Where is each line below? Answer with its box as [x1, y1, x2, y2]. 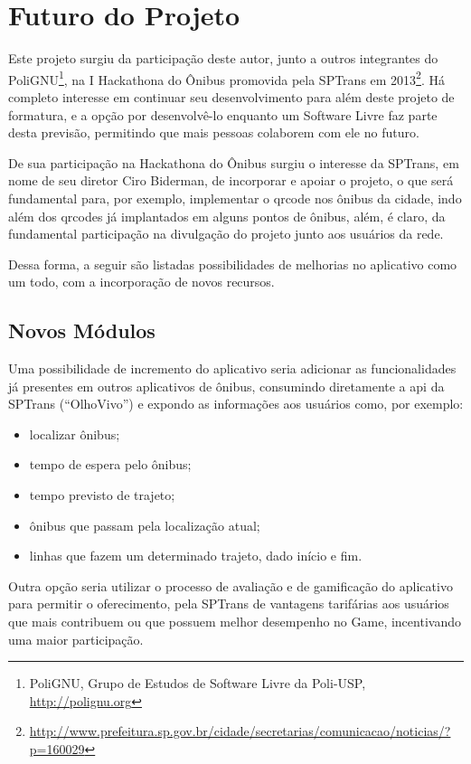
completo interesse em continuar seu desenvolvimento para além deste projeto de [8, 87, 455, 106]
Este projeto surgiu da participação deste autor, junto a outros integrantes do [8, 49, 438, 68]
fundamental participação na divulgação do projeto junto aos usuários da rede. [8, 224, 444, 243]
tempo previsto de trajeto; [29, 486, 175, 505]
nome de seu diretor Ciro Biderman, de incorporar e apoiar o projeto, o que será [8, 171, 454, 190]
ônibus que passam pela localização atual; [29, 515, 260, 534]
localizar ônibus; [29, 424, 120, 443]
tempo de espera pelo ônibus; [29, 455, 192, 474]
